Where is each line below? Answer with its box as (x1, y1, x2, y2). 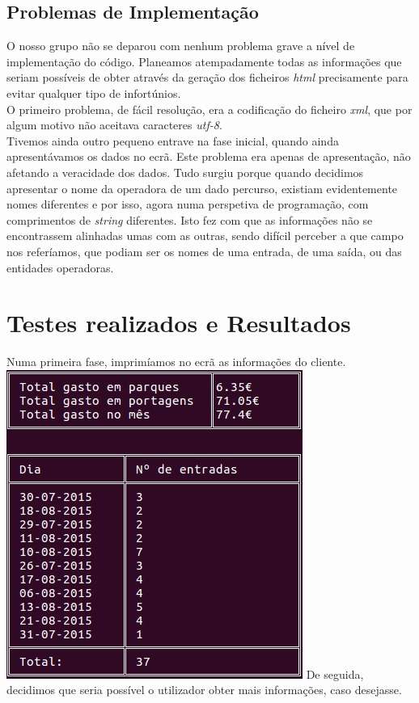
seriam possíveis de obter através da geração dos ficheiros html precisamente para (6, 69, 408, 86)
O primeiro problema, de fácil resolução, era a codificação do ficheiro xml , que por (6, 100, 413, 117)
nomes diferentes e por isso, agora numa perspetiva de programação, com (6, 196, 369, 213)
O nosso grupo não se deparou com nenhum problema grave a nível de (6, 37, 355, 54)
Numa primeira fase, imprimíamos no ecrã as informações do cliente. (6, 353, 346, 370)
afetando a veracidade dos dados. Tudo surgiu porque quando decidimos (6, 163, 364, 180)
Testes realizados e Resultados (6, 306, 351, 339)
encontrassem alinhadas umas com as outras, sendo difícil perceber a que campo (6, 227, 404, 244)
